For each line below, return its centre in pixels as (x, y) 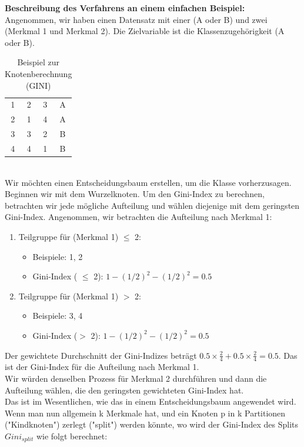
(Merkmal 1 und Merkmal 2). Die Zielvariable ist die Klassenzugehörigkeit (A (145, 31)
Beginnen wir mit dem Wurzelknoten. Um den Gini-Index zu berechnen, (135, 194)
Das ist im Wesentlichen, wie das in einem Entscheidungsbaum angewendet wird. (151, 401)
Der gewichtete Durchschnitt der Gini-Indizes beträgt (101, 355)
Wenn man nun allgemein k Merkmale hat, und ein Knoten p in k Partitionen (145, 413)
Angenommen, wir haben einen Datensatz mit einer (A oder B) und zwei (136, 19)
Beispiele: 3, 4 (58, 316)
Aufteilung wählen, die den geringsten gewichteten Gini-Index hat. (124, 390)
